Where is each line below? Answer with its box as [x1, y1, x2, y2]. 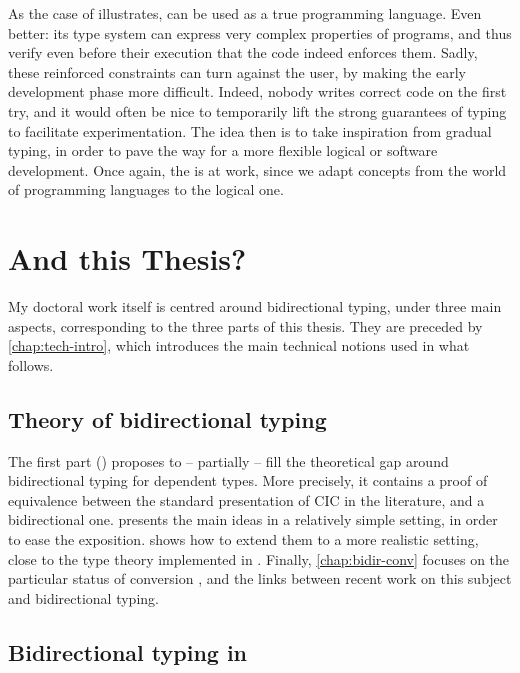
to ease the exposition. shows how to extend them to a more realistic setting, [8, 529, 479, 550]
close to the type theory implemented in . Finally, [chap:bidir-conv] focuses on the [8, 548, 510, 569]
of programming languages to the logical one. [8, 179, 284, 200]
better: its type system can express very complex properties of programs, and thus [8, 22, 512, 43]
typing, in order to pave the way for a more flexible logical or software [8, 140, 438, 161]
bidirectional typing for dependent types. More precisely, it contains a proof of [8, 470, 488, 491]
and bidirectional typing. [8, 587, 159, 608]
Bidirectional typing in [8, 636, 248, 667]
